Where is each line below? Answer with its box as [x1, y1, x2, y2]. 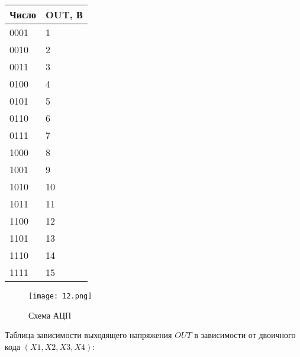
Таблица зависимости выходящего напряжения [5, 329, 172, 341]
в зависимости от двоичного [194, 329, 296, 341]
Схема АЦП [28, 309, 72, 321]
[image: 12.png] [28, 292, 92, 300]
